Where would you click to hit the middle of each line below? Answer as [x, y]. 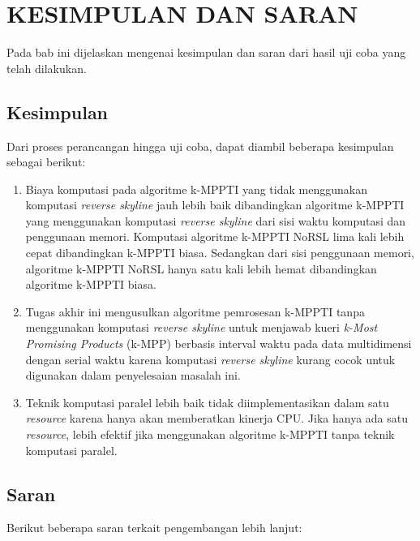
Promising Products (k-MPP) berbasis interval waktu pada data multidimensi [219, 343]
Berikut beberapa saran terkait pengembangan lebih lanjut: [154, 528]
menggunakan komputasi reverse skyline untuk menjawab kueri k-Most [201, 327]
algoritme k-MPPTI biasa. [91, 284]
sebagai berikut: [46, 162]
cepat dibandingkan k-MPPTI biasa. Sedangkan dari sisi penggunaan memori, [220, 253]
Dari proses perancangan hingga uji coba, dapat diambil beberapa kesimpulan [200, 146]
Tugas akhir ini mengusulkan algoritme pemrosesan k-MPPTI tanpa [195, 311]
